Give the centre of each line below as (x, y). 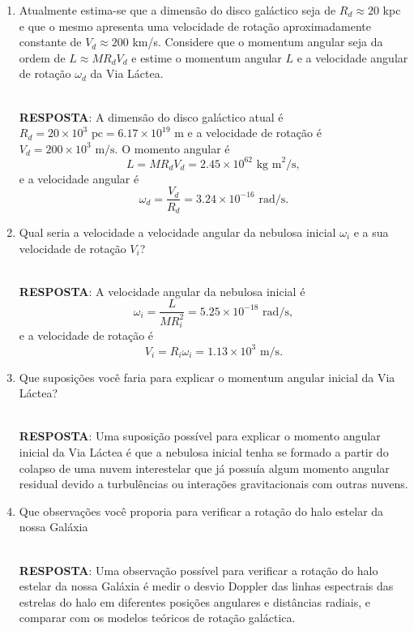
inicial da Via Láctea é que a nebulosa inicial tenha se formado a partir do (204, 451)
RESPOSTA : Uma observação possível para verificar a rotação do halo (198, 570)
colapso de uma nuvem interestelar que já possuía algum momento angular (204, 468)
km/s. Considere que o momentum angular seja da (258, 42)
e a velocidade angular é (79, 178)
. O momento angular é (172, 148)
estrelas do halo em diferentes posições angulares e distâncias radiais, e (195, 601)
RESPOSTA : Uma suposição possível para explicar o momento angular (200, 436)
